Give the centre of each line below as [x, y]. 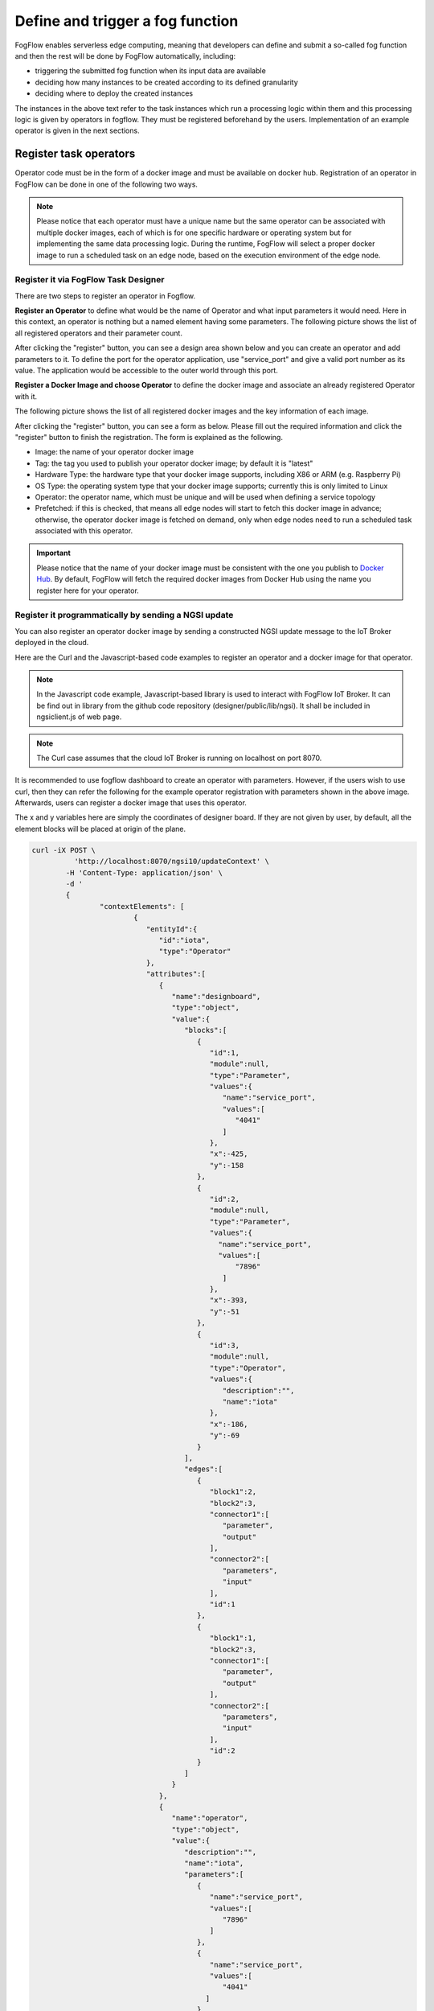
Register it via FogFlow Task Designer [90, 280]
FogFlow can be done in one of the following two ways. [106, 184]
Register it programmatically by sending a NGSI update [124, 615]
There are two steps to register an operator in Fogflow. [105, 296]
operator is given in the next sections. [77, 131]
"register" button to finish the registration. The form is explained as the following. [149, 437]
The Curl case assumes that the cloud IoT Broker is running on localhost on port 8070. [179, 758]
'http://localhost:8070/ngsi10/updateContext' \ [171, 862]
